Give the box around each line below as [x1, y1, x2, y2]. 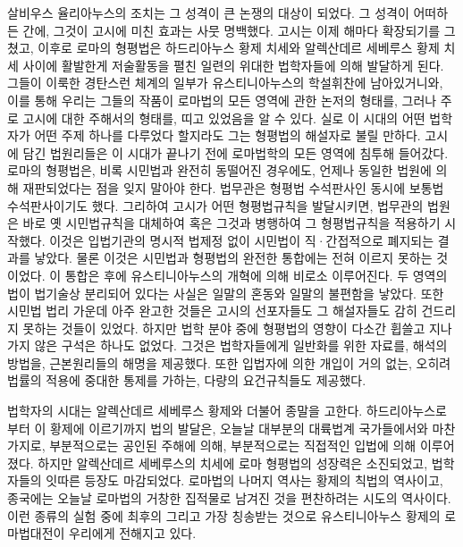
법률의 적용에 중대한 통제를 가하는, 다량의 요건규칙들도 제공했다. [7, 371, 366, 390]
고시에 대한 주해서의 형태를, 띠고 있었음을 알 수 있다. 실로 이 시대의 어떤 [22, 108, 425, 127]
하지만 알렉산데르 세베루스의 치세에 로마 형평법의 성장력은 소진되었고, [38, 453, 428, 472]
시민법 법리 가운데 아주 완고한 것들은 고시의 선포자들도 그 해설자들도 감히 [7, 301, 417, 320]
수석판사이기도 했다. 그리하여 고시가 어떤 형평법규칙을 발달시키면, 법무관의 [7, 196, 424, 215]
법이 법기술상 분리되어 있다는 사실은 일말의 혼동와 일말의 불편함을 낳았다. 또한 [7, 283, 444, 302]
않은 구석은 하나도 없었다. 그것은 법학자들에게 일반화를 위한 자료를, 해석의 [34, 336, 448, 355]
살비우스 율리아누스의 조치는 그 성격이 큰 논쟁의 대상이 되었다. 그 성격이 [7, 4, 409, 21]
